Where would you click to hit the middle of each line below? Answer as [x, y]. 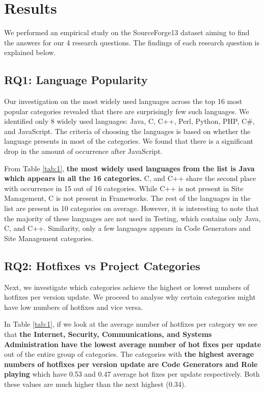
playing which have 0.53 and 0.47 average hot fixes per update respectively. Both [132, 374]
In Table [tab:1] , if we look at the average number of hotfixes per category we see [131, 324]
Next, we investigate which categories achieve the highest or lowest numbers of [127, 287]
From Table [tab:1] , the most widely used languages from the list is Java [129, 168]
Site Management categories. [49, 238]
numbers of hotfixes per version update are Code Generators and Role [131, 364]
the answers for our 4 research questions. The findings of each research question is [132, 42]
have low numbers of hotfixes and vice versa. [74, 307]
